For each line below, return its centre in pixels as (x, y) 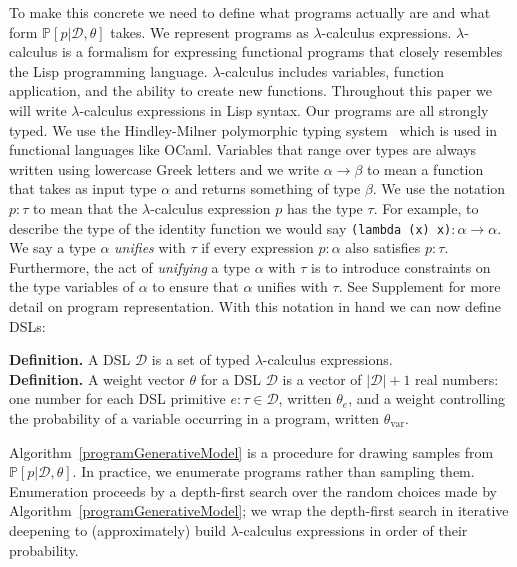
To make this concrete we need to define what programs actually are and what (250, 12)
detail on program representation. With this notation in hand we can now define (255, 305)
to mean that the (85, 207)
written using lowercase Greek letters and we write (164, 168)
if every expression (257, 247)
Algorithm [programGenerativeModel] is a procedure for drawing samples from (251, 451)
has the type (324, 207)
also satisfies (383, 247)
